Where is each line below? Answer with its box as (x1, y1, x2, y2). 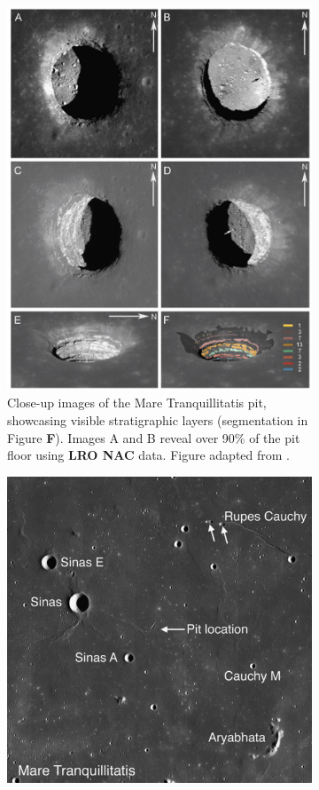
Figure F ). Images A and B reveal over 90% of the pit (7, 428, 300, 446)
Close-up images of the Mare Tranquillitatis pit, (7, 393, 267, 412)
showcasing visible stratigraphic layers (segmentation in (7, 410, 308, 429)
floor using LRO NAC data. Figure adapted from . (7, 446, 291, 464)
